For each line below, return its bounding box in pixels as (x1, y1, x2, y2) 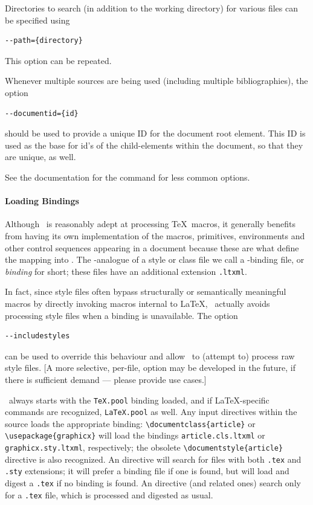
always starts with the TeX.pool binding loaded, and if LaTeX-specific (8, 393, 269, 406)
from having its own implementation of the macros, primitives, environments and (5, 229, 305, 242)
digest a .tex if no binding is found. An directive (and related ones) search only (5, 477, 301, 489)
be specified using (5, 13, 70, 26)
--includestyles (5, 332, 70, 341)
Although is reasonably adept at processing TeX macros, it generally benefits (5, 217, 295, 230)
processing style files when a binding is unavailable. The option (5, 309, 238, 321)
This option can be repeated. (5, 54, 112, 66)
